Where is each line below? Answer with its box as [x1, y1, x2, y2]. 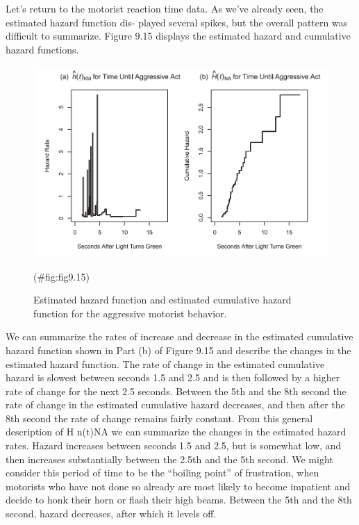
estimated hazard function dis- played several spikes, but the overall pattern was [6, 15, 348, 29]
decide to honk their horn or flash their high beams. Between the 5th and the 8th [6, 492, 352, 507]
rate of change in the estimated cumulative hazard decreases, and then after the [6, 397, 345, 412]
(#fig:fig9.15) [33, 269, 90, 283]
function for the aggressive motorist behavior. [33, 306, 227, 320]
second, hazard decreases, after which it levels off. [6, 506, 217, 521]
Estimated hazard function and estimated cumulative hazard [33, 292, 292, 307]
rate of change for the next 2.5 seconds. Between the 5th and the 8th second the [6, 383, 347, 398]
